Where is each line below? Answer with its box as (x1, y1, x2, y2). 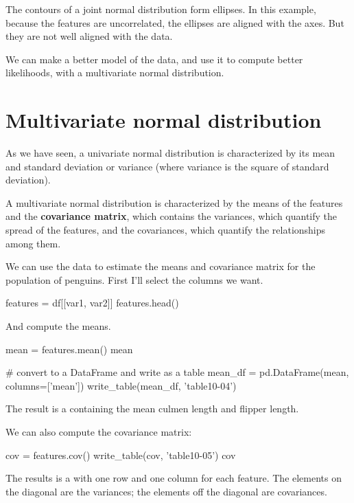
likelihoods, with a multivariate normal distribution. (5, 65, 224, 80)
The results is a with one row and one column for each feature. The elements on (5, 471, 342, 485)
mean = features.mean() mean (5, 342, 133, 356)
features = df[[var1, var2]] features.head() (5, 295, 179, 310)
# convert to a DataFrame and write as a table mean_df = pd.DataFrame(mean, (5, 365, 349, 379)
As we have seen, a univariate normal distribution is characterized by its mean (5, 146, 335, 160)
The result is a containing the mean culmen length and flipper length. (5, 401, 299, 416)
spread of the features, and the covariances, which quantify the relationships (5, 223, 326, 237)
